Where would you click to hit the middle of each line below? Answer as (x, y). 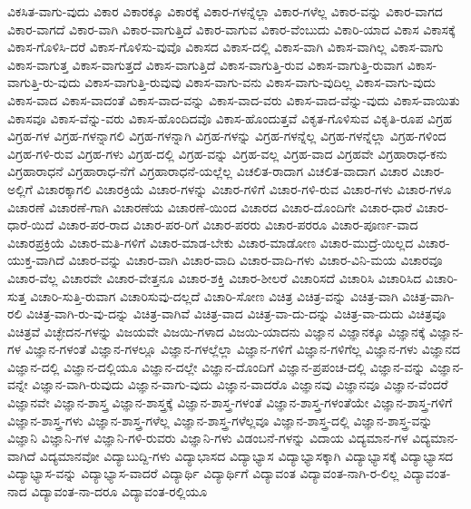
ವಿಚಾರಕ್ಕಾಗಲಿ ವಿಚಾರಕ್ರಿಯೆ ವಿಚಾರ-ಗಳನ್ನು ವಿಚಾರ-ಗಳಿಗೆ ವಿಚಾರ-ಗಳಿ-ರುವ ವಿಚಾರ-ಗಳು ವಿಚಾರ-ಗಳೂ (244, 188)
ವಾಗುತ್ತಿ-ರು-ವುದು (44, 82)
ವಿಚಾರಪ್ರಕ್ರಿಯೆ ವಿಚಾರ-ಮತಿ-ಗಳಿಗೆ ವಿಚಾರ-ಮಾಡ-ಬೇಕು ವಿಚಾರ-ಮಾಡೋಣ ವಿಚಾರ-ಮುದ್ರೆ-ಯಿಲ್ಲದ (211, 242)
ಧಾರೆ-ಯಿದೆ (31, 225)
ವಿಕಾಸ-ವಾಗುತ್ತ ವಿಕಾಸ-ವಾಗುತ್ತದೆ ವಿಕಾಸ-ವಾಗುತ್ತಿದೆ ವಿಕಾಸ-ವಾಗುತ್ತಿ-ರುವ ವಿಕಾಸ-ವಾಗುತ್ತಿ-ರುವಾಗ (206, 64)
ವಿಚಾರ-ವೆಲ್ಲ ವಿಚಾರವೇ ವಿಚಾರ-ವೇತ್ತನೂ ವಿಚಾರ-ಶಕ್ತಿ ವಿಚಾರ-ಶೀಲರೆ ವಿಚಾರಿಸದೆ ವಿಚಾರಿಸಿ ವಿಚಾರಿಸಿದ (215, 277)
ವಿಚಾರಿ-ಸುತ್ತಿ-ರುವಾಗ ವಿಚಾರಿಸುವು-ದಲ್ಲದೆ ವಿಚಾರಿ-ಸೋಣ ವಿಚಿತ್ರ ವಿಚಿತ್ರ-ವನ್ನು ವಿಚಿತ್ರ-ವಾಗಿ (214, 295)
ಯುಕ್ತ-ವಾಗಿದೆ (36, 260)
